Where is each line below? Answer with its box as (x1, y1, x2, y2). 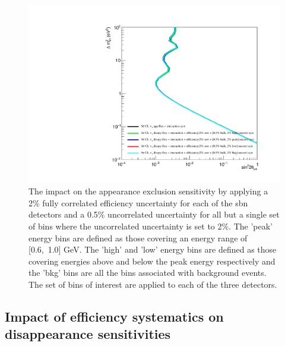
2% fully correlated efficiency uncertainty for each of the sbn (28, 196, 248, 209)
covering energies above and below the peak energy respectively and (28, 254, 275, 267)
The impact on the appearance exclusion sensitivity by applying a (28, 185, 268, 197)
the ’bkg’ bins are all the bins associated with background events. (28, 266, 267, 279)
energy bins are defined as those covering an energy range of (28, 231, 248, 244)
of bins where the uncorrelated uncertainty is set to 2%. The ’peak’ (28, 220, 273, 232)
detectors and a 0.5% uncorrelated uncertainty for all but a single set (28, 208, 280, 221)
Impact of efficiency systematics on (5, 307, 224, 325)
